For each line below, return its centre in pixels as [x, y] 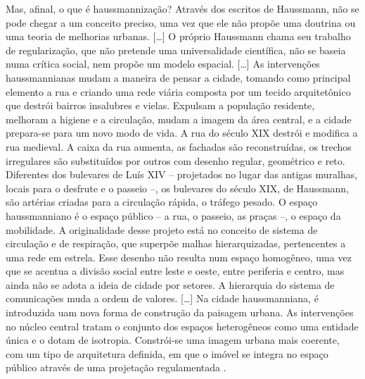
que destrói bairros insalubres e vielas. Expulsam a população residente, [160, 105]
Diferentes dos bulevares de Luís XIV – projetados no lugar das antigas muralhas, [182, 174]
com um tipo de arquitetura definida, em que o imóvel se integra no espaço [167, 353]
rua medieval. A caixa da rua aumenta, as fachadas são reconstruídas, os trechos [179, 146]
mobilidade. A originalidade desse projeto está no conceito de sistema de [162, 229]
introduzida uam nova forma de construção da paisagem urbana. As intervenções [180, 312]
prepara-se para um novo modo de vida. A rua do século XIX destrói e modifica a [182, 133]
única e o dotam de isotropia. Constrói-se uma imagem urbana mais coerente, [173, 340]
